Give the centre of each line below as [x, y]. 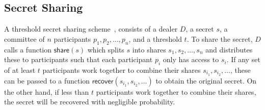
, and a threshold [155, 38]
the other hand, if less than [47, 91]
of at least [20, 70]
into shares [149, 49]
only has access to [191, 59]
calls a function [28, 49]
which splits [106, 49]
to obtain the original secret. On [206, 80]
